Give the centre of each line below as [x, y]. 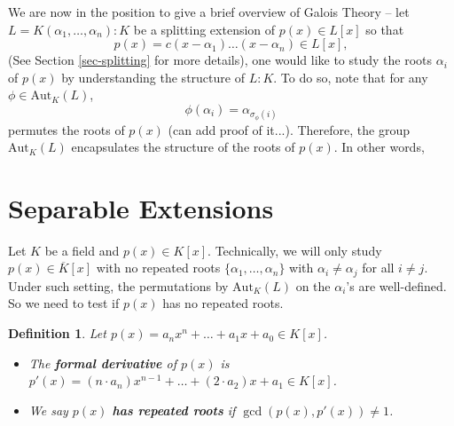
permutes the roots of [67, 129]
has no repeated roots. [223, 303]
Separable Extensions [141, 207]
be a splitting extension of [204, 29]
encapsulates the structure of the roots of [183, 147]
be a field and [82, 250]
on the [313, 285]
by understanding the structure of [153, 77]
